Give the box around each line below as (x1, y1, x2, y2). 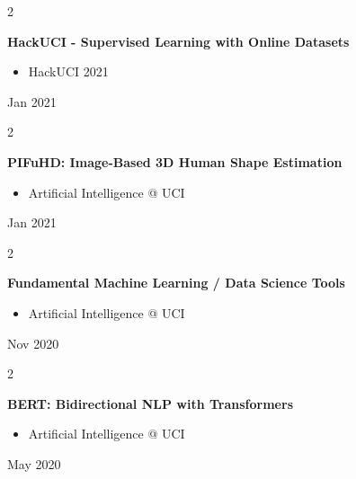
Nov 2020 (7, 333, 59, 352)
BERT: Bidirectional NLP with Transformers (7, 394, 293, 412)
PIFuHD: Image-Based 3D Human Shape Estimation (7, 152, 343, 171)
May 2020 (7, 454, 61, 473)
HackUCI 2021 (28, 62, 109, 81)
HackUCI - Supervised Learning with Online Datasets (7, 31, 350, 50)
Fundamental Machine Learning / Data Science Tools (7, 273, 345, 292)
